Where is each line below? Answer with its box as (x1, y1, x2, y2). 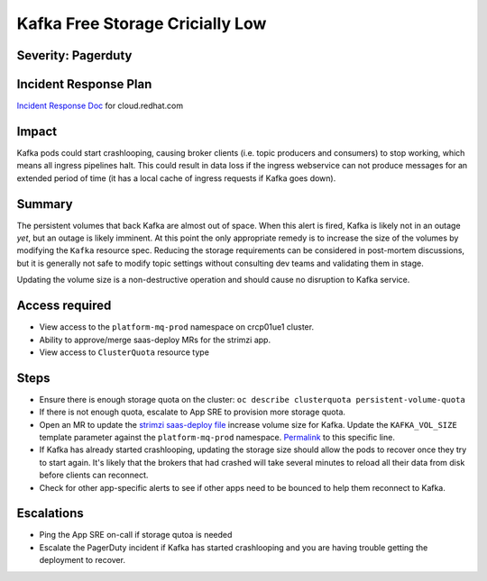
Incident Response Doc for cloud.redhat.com (16, 100, 184, 112)
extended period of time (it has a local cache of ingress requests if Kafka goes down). (16, 172, 336, 184)
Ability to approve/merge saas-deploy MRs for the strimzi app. (39, 334, 271, 345)
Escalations (16, 505, 85, 522)
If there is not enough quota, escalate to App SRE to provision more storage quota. (39, 406, 346, 418)
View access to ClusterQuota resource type (39, 347, 209, 358)
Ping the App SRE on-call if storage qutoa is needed (39, 530, 233, 540)
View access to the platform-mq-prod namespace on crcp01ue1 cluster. (39, 322, 315, 332)
